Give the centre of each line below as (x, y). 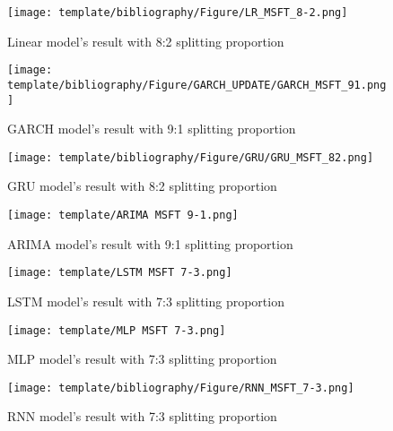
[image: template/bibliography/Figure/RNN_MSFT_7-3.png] (181, 388)
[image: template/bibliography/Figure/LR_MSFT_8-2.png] (178, 13)
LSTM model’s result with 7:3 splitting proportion (146, 301)
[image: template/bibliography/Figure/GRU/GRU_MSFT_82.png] (191, 157)
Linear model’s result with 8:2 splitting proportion (146, 41)
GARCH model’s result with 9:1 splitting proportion (152, 129)
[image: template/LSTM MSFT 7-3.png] (120, 273)
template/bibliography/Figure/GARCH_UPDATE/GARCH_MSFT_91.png (197, 85)
